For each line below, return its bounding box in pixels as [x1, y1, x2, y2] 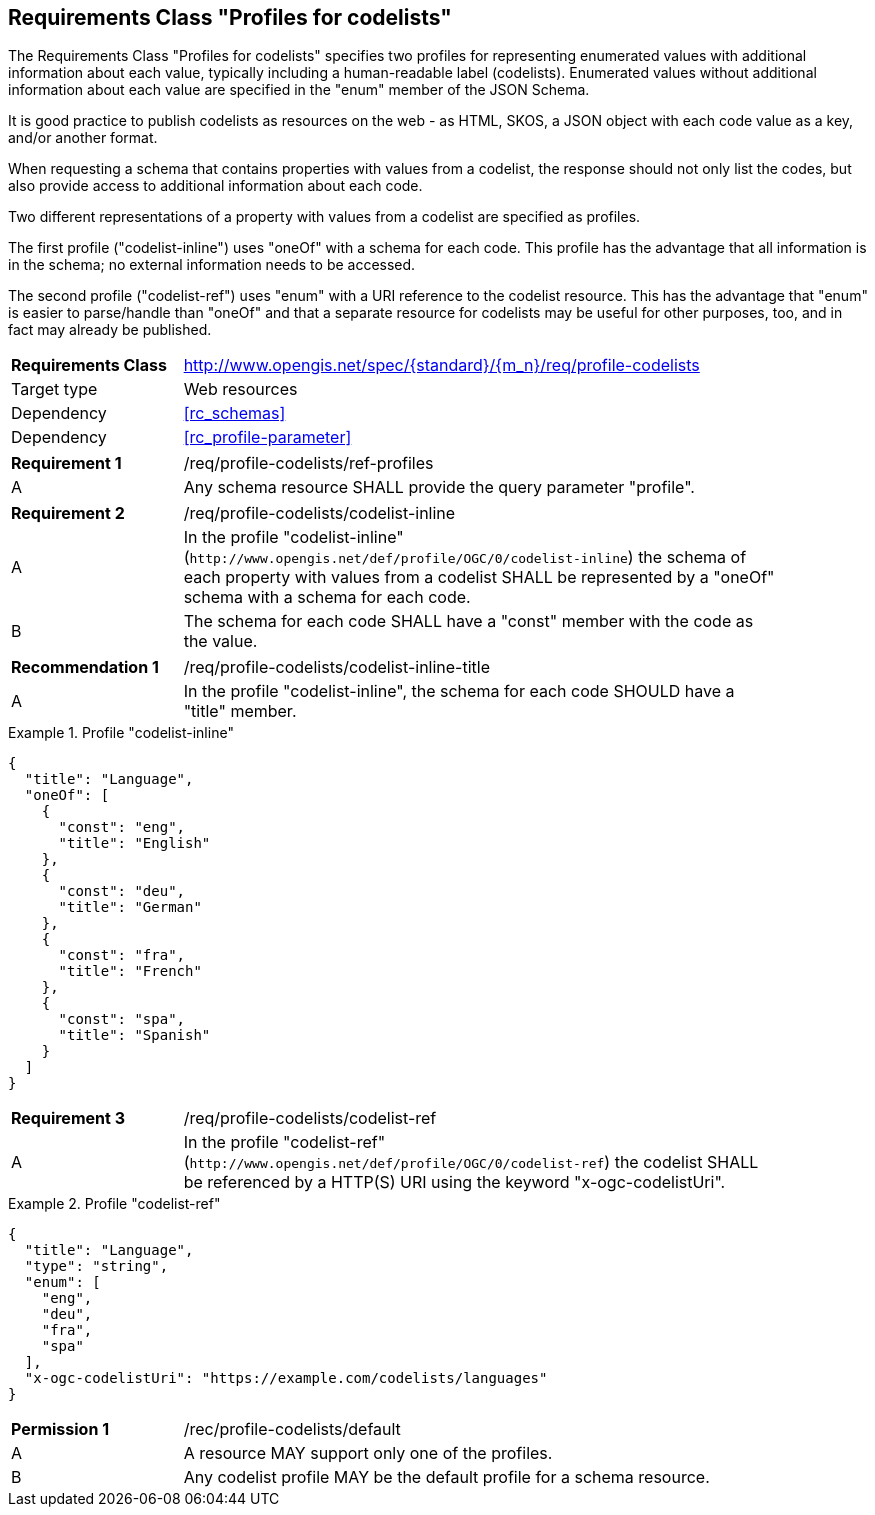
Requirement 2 [11, 503, 125, 524]
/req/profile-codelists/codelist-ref [183, 1108, 437, 1129]
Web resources [183, 379, 298, 400]
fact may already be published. [8, 321, 212, 339]
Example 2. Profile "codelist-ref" [8, 1195, 221, 1213]
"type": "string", [24, 1258, 169, 1275]
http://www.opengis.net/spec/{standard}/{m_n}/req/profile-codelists [183, 355, 700, 376]
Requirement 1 [11, 453, 122, 474]
